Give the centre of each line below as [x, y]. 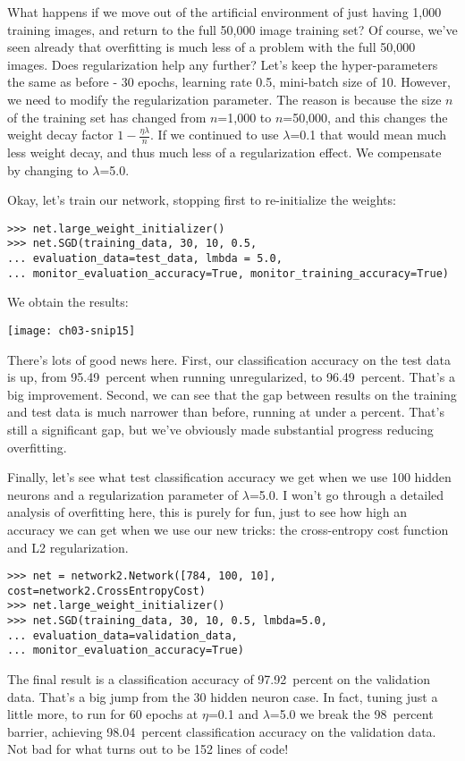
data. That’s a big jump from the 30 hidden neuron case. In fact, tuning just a [223, 696]
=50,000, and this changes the [365, 117]
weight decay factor [60, 135]
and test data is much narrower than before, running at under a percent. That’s [226, 412]
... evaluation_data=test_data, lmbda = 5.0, [145, 259]
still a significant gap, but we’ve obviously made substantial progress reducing [220, 430]
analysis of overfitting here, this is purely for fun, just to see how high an [207, 512]
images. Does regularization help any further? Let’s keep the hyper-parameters [223, 64]
